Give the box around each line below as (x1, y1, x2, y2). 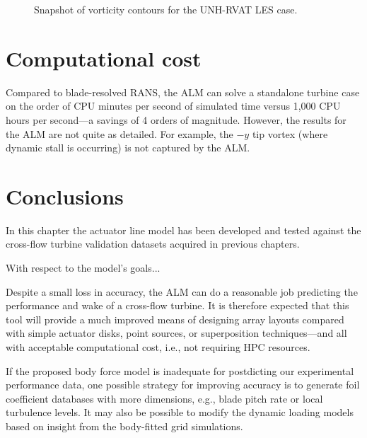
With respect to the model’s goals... (6, 260, 161, 275)
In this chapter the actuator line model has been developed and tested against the (6, 222, 361, 237)
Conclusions (6, 181, 124, 210)
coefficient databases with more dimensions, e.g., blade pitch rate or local (6, 391, 323, 405)
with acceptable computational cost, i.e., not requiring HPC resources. (6, 339, 310, 354)
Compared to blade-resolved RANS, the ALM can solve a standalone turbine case (6, 84, 360, 99)
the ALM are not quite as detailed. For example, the (6, 126, 233, 141)
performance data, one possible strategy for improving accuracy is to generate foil (6, 377, 360, 392)
